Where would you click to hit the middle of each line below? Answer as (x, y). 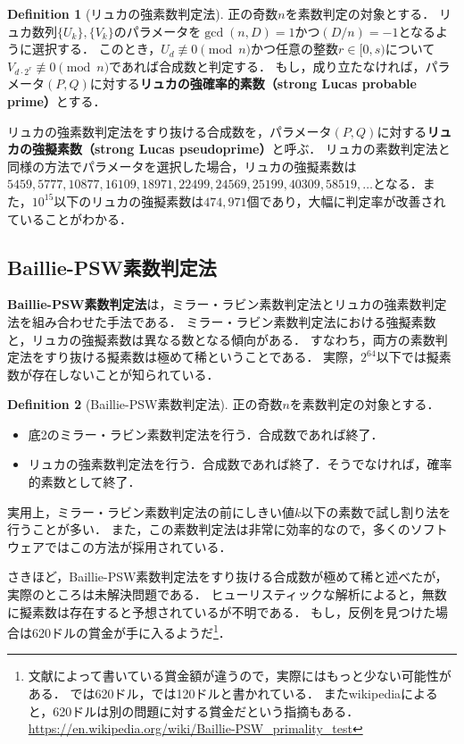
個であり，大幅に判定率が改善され (346, 201)
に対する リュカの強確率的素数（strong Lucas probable (253, 84)
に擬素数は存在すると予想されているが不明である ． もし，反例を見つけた (222, 611)
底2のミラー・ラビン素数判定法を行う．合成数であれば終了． (206, 434)
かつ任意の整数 (295, 49)
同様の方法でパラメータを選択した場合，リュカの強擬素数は (182, 166)
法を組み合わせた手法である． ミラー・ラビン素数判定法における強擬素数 (222, 321)
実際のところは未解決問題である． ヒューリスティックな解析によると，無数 (227, 594)
